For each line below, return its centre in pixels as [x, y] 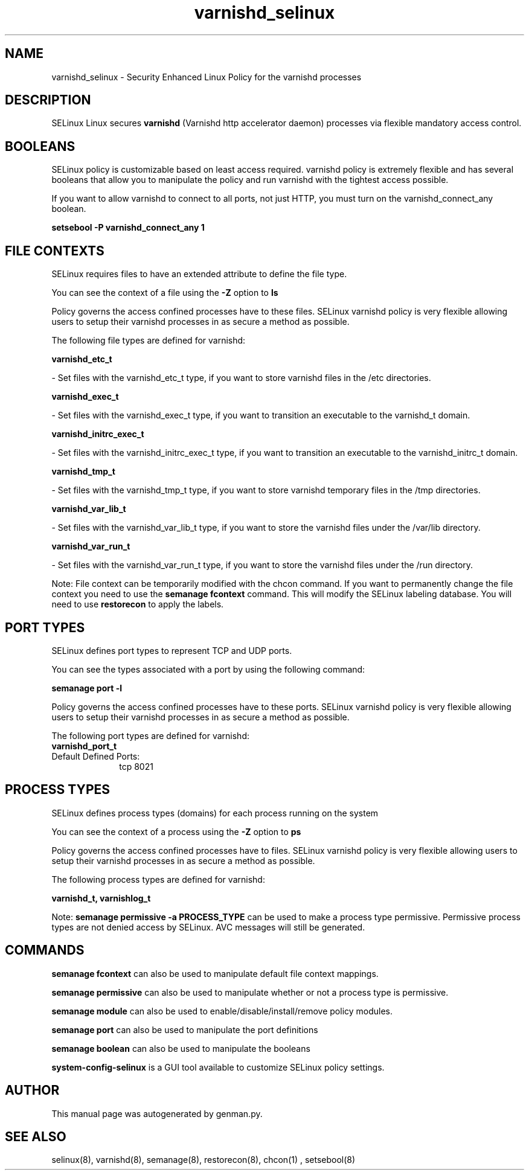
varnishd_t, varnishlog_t [101, 898]
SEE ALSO [36, 1136]
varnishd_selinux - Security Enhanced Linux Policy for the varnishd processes [207, 77]
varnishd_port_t [84, 746]
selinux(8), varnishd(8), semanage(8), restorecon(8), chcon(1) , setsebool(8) [204, 1160]
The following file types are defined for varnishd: [149, 341]
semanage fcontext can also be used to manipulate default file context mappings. [215, 973]
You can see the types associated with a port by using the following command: [208, 669]
